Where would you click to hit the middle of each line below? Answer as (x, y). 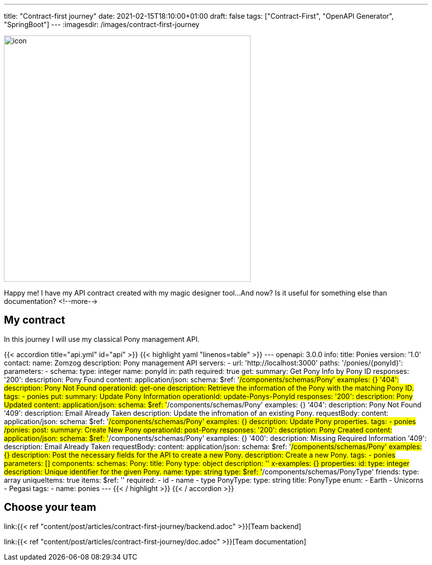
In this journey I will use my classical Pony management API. (102, 339)
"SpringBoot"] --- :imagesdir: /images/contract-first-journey (102, 24)
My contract (35, 320)
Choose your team (50, 507)
